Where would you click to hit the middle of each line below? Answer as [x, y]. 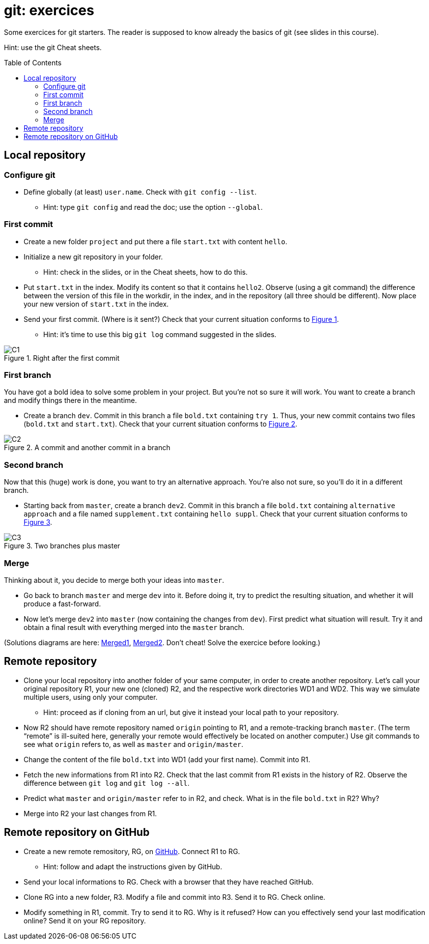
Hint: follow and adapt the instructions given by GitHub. [133, 866]
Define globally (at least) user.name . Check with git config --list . [140, 192]
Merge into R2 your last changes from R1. [90, 813]
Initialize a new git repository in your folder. [93, 257]
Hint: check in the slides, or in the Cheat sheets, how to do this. [145, 272]
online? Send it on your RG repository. [85, 920]
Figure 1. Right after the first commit [62, 358]
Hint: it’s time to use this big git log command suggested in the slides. [160, 334]
